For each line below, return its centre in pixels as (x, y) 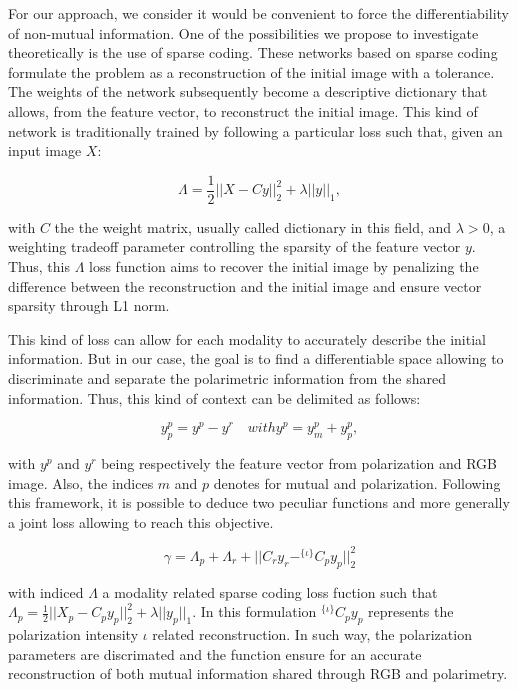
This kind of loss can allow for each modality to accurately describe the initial (247, 338)
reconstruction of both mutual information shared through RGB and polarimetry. (258, 673)
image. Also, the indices (81, 482)
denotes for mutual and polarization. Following (357, 482)
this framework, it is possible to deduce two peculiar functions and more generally (259, 502)
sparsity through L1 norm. (89, 305)
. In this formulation (254, 611)
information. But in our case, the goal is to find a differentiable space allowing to (256, 358)
